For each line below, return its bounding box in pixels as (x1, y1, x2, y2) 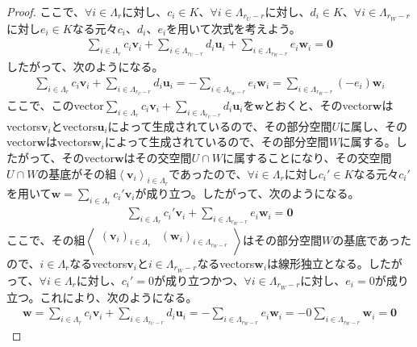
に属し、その (340, 117, 408, 134)
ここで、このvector (6, 96, 104, 113)
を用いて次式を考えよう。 (166, 19, 301, 36)
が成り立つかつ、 (154, 271, 244, 288)
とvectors (51, 117, 98, 134)
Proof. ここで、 (6, 3, 85, 19)
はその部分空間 (243, 232, 323, 249)
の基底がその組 (37, 165, 117, 182)
